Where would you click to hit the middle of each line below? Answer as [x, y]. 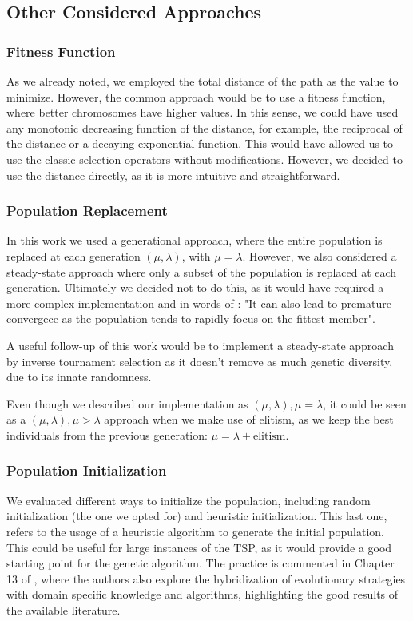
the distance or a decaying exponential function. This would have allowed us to [200, 143]
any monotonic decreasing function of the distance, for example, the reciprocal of [205, 127]
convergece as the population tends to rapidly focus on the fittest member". [191, 318]
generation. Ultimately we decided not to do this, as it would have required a [195, 287]
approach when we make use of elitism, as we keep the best [249, 419]
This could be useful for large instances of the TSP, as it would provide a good [199, 547]
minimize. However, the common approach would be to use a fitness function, [196, 96]
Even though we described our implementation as [127, 403]
